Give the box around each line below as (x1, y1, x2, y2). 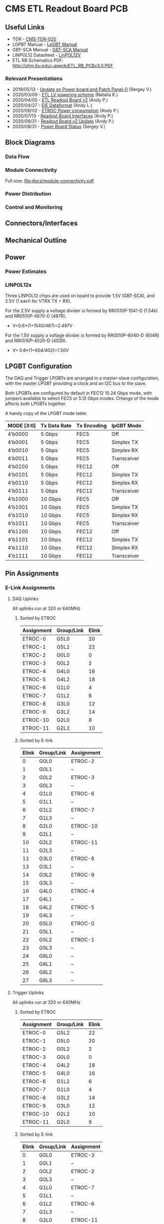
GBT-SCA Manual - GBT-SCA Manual (12, 47, 88, 52)
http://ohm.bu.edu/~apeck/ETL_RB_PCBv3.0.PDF (12, 63, 113, 68)
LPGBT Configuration (5, 362, 72, 370)
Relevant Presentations (5, 75, 63, 82)
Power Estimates (5, 268, 47, 275)
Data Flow (5, 153, 30, 160)
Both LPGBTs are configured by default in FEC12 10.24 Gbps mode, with (5, 390, 153, 396)
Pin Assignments (5, 569, 59, 578)
